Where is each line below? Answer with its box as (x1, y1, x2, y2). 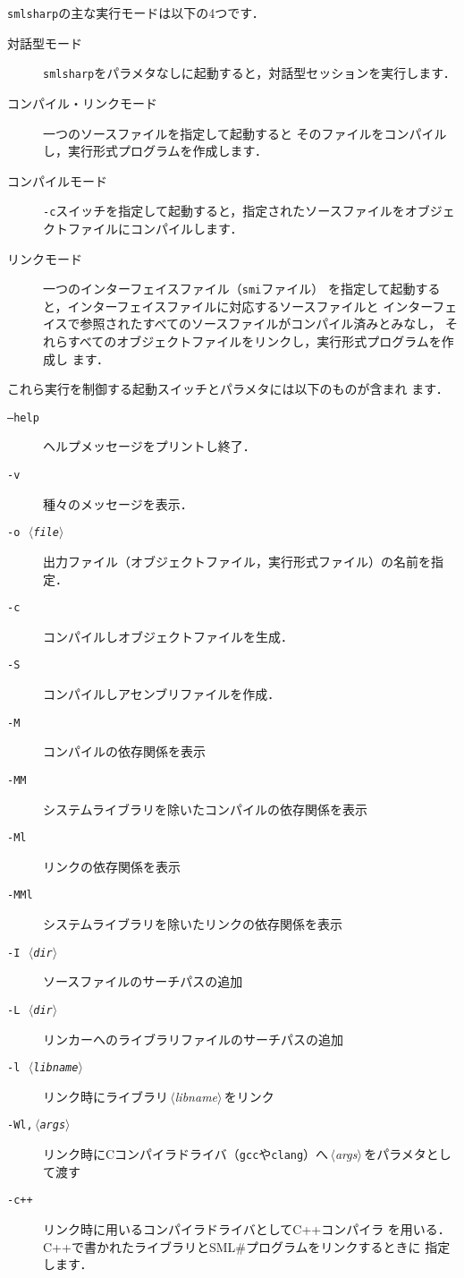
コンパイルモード (7, 171, 107, 190)
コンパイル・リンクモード (7, 93, 157, 112)
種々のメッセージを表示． (43, 494, 193, 513)
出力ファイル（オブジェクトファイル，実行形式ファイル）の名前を (43, 551, 431, 570)
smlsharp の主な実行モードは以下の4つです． (7, 4, 265, 21)
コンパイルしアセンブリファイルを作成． (43, 685, 281, 703)
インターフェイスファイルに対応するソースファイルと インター (67, 296, 433, 315)
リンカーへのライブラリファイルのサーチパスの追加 (43, 1029, 343, 1048)
